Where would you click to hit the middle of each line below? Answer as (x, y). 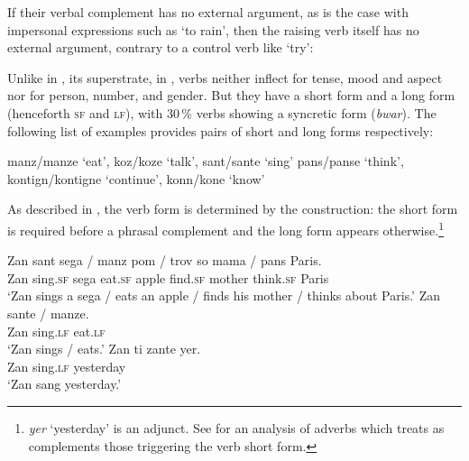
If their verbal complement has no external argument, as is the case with (208, 12)
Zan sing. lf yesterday (67, 366)
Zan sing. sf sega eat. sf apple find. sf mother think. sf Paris (168, 277)
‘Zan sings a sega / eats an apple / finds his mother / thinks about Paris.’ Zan (224, 295)
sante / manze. (48, 313)
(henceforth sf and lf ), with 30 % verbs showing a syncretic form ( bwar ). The (222, 112)
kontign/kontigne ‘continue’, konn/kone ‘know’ (136, 178)
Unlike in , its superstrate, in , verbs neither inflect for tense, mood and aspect (225, 77)
